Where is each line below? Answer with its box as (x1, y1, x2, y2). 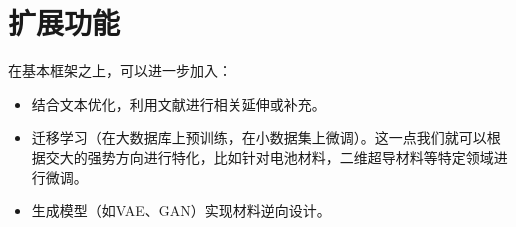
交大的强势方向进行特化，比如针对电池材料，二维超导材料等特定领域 (45, 146, 494, 167)
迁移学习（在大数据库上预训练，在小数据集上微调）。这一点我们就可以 (31, 127, 487, 148)
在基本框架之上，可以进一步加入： (8, 60, 232, 81)
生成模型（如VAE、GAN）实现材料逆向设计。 (31, 200, 331, 221)
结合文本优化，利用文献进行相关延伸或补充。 (31, 93, 326, 114)
